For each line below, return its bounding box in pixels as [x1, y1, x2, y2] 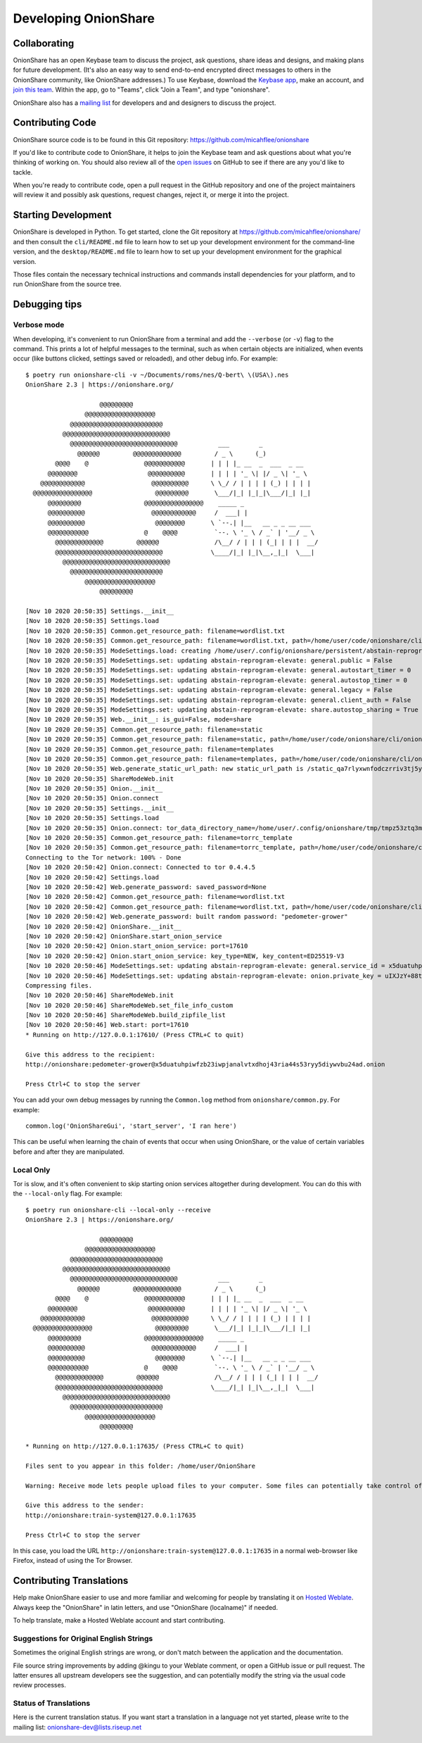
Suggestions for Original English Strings [13, 1633, 153, 1643]
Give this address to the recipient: [25, 1050, 156, 1059]
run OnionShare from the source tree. [13, 280, 122, 289]
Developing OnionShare [13, 11, 155, 26]
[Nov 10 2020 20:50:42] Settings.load [25, 873, 160, 881]
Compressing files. [25, 981, 93, 989]
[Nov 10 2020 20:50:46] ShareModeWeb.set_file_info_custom [25, 1001, 234, 1009]
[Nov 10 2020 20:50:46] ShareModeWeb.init [25, 991, 174, 1000]
